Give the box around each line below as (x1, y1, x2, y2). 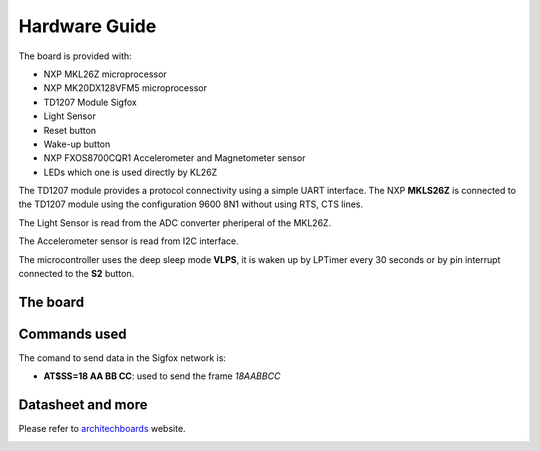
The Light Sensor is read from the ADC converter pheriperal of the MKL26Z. (18, 216, 332, 229)
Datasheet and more (18, 396, 148, 414)
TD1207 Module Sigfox (43, 96, 137, 108)
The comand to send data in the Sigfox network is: (18, 351, 227, 364)
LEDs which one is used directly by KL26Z (43, 166, 218, 178)
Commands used (18, 325, 127, 342)
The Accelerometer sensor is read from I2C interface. (18, 235, 239, 247)
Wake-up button (43, 138, 111, 150)
